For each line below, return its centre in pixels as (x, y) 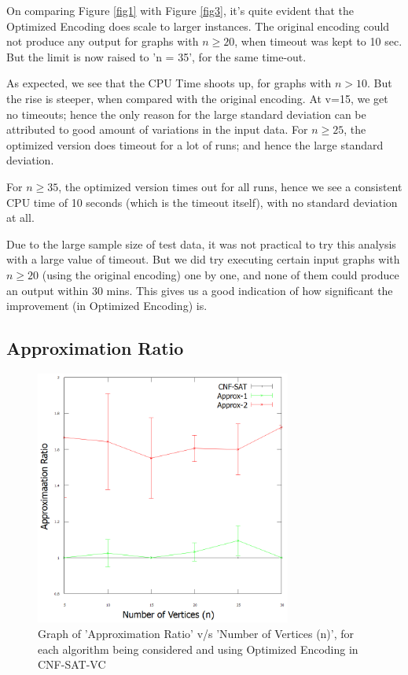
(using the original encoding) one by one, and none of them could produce (221, 274)
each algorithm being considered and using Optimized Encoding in (198, 649)
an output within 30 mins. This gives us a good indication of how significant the (200, 290)
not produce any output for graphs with (103, 41)
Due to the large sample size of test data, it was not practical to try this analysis (201, 243)
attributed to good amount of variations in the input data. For (157, 129)
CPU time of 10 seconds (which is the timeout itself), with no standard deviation (202, 202)
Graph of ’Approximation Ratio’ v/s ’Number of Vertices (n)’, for (196, 634)
